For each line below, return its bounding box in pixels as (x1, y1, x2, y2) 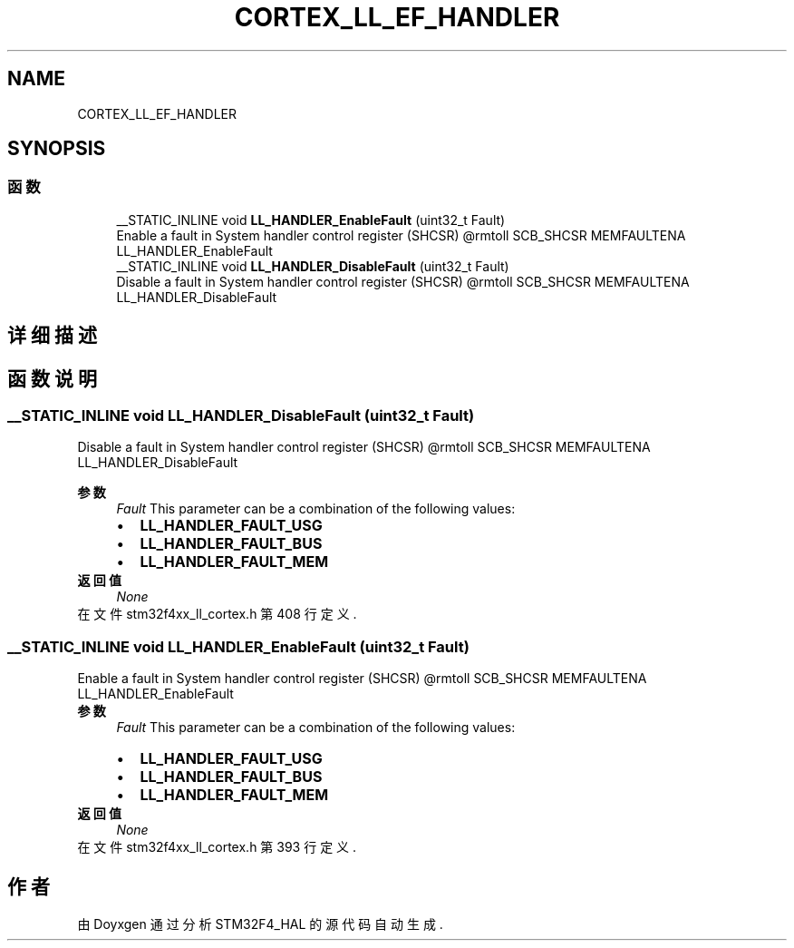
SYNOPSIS (7, 137, 106, 161)
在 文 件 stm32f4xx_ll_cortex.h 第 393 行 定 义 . (77, 839, 357, 855)
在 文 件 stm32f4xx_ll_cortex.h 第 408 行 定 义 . (77, 606, 357, 622)
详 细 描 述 (7, 324, 97, 347)
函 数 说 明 (7, 366, 97, 390)
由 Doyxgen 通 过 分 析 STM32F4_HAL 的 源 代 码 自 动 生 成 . (77, 916, 443, 933)
